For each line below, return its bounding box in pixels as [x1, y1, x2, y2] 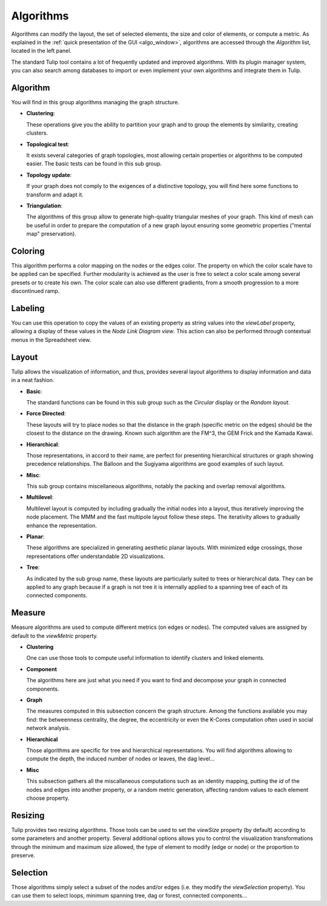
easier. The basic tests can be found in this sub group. [26, 160, 162, 167]
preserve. [11, 851, 36, 859]
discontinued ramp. [11, 287, 60, 295]
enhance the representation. [26, 522, 97, 529]
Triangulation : [26, 202, 63, 209]
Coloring [11, 246, 45, 256]
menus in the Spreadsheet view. [11, 336, 91, 343]
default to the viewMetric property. [11, 632, 98, 639]
